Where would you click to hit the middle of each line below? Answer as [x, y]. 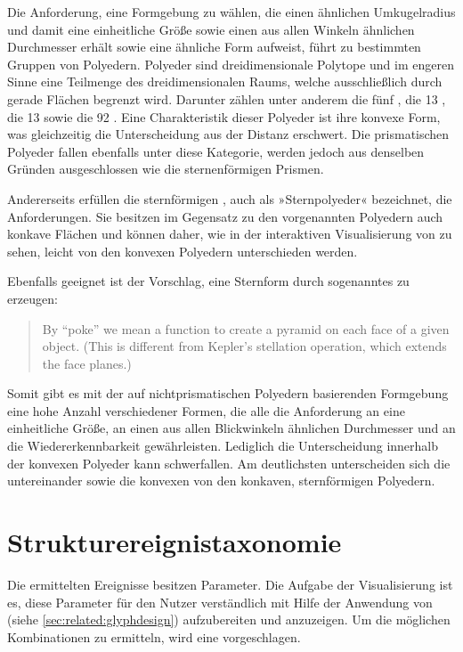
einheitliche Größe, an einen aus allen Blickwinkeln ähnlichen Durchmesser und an [231, 428]
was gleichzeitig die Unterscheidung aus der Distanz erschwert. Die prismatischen [228, 134]
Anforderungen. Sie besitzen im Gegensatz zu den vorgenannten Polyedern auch [225, 216]
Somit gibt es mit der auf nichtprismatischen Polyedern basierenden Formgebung [228, 393]
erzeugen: [32, 298]
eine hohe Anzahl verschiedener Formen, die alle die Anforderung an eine [206, 410]
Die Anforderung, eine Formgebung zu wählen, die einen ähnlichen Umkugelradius [231, 12]
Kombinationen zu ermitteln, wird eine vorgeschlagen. [154, 636]
